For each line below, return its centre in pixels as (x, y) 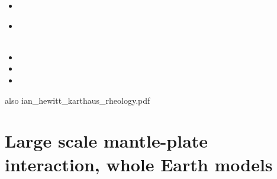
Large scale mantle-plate (107, 141)
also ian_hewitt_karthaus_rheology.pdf (78, 100)
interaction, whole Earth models (139, 164)
